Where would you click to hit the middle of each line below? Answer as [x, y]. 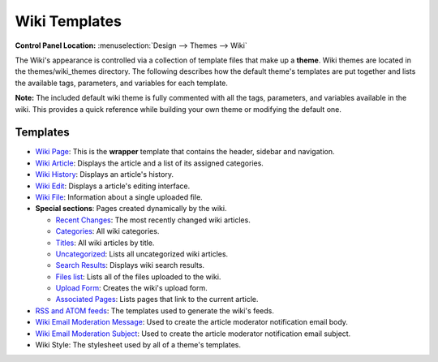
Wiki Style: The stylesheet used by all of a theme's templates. [138, 345]
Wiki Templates [68, 21]
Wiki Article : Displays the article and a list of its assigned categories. [149, 163]
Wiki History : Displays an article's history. [105, 175]
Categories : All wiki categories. [107, 231]
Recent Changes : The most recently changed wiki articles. [153, 220]
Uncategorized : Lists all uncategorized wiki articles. [142, 254]
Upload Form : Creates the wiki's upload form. [131, 288]
